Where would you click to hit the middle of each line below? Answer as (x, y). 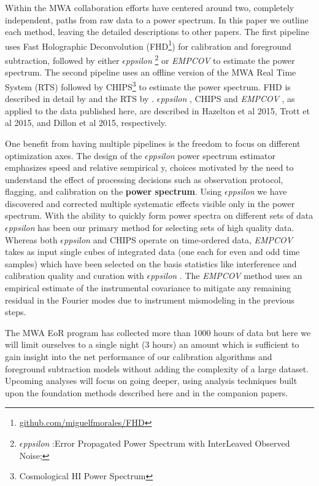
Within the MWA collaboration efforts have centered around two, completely (150, 7)
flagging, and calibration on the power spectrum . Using (113, 191)
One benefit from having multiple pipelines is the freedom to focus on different (153, 143)
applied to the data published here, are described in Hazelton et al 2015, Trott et (157, 110)
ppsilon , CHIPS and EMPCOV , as (228, 99)
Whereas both (31, 239)
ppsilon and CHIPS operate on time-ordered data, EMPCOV (178, 239)
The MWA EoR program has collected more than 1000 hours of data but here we (158, 332)
